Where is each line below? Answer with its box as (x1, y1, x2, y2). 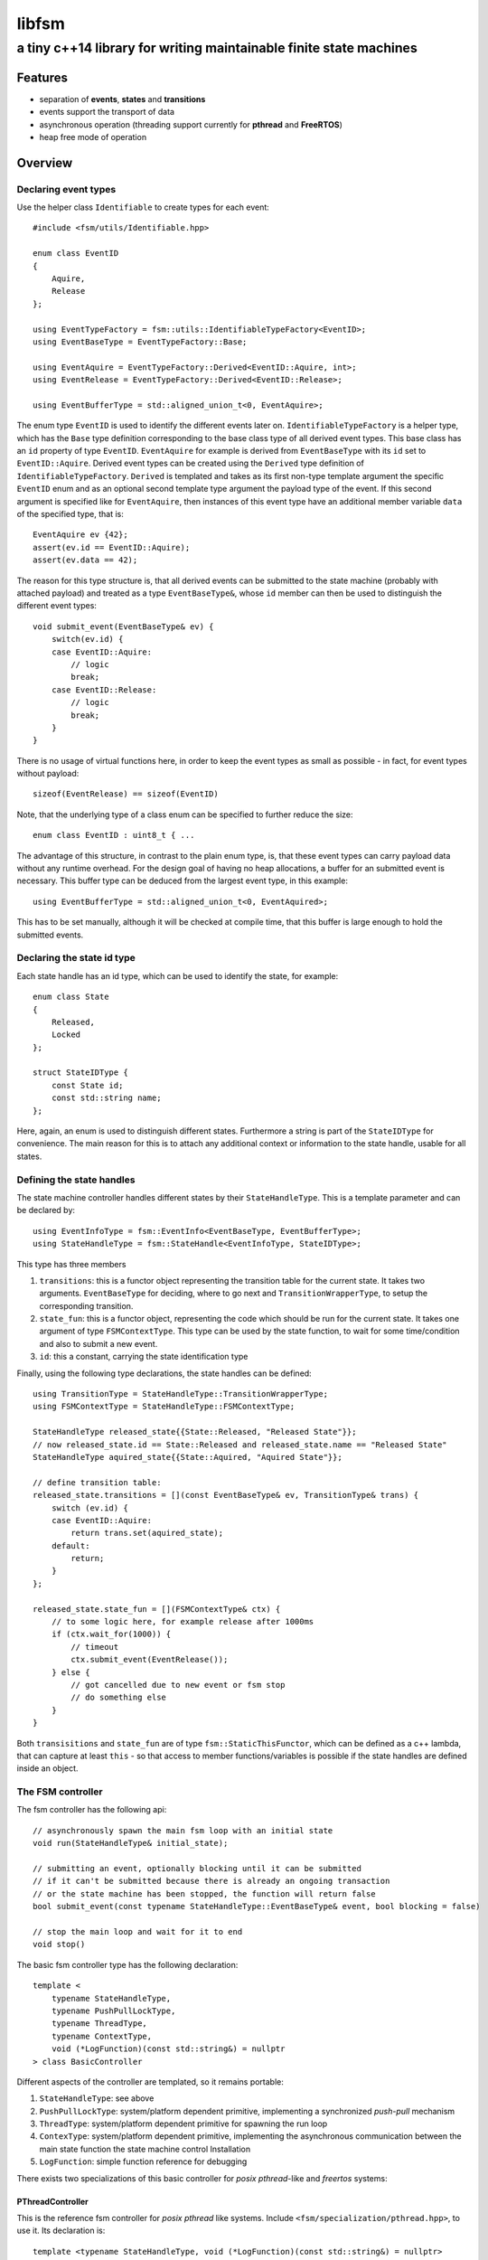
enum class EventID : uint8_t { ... (33, 830, 195, 841)
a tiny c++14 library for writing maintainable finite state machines (16, 40, 418, 56)
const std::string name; (51, 1093, 162, 1103)
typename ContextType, (51, 2030, 153, 2041)
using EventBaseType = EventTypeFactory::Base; (33, 336, 248, 347)
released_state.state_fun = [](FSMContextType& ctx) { (33, 1604, 281, 1614)
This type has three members (16, 1258, 127, 1269)
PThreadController (16, 2196, 89, 2207)
